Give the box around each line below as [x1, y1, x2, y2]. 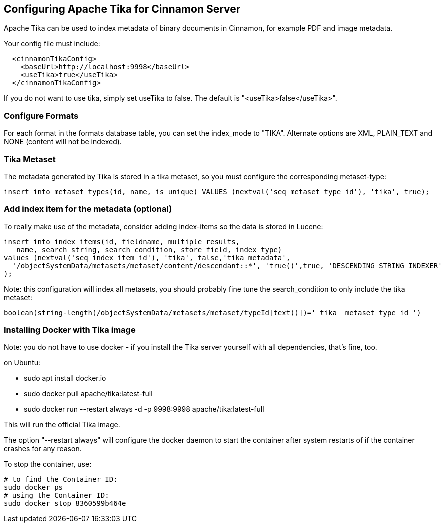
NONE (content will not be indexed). [4, 137, 122, 146]
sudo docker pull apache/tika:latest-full [24, 389, 153, 398]
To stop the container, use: [4, 460, 92, 469]
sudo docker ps [4, 483, 63, 492]
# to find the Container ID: [4, 475, 118, 484]
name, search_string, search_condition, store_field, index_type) [16, 245, 282, 254]
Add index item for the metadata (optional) [4, 204, 172, 214]
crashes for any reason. [4, 444, 82, 453]
